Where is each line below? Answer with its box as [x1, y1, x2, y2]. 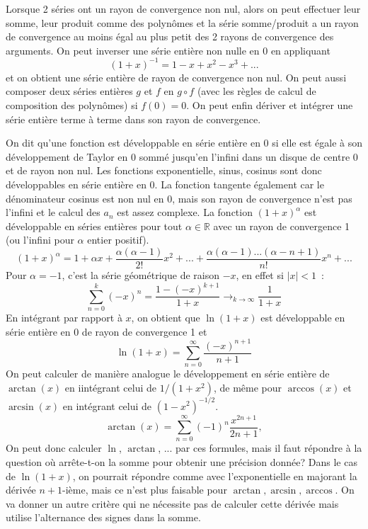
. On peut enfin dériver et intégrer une [186, 98, 353, 113]
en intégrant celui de [62, 398, 152, 413]
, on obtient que [131, 309, 200, 324]
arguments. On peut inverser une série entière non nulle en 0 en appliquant [6, 42, 330, 57]
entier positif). [87, 232, 149, 247]
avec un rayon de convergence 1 [213, 218, 350, 233]
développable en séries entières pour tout [6, 218, 183, 233]
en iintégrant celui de [64, 380, 156, 395]
